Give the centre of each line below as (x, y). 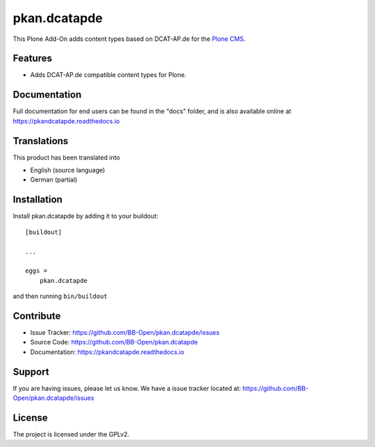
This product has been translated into (67, 157)
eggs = (36, 271)
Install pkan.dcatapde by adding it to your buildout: (86, 216)
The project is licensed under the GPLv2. (71, 434)
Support (31, 372)
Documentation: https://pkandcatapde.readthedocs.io (107, 352)
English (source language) (68, 170)
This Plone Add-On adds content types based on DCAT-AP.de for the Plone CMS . (129, 39)
